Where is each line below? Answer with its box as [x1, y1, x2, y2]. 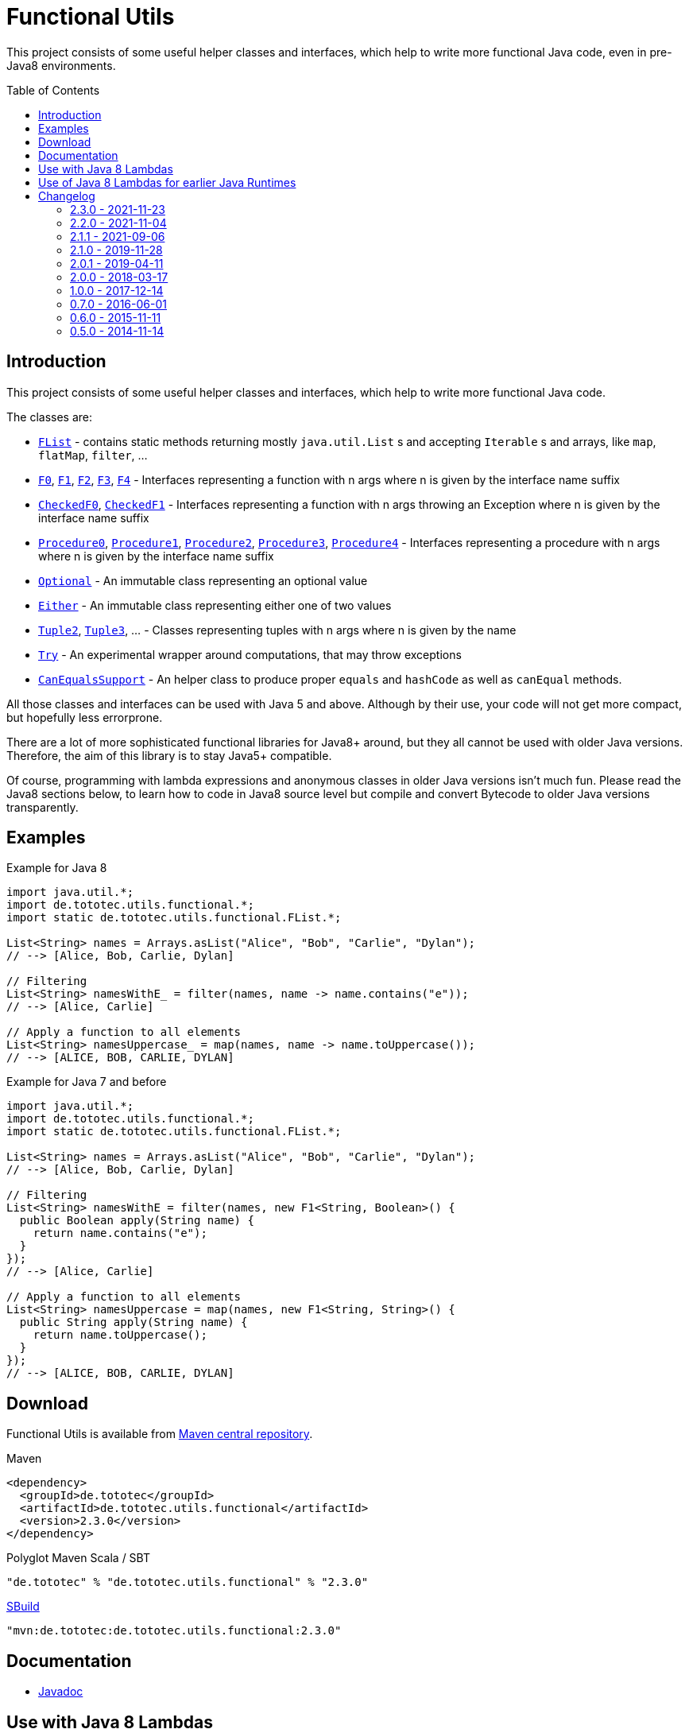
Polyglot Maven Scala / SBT [6, 1551, 151, 1565]
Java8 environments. [6, 58, 116, 72]
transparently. [6, 800, 79, 814]
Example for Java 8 [6, 861, 107, 875]
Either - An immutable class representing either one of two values [38, 598, 392, 612]
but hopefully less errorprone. [6, 710, 163, 724]
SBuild [6, 1599, 40, 1614]
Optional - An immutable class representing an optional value [38, 573, 368, 587]
